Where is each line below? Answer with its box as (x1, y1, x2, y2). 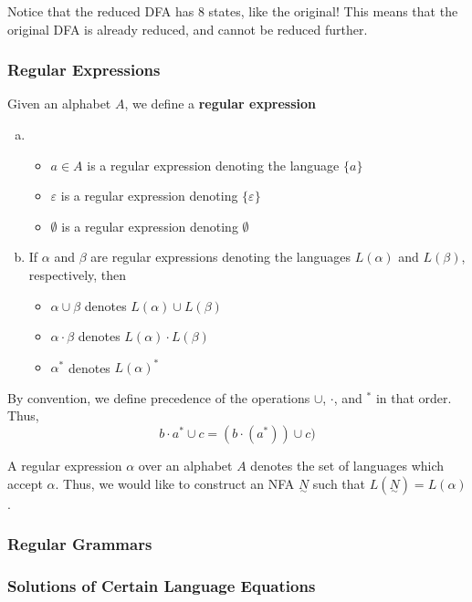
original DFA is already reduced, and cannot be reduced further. (7, 19, 368, 38)
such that (312, 473, 366, 493)
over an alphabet (138, 456, 233, 475)
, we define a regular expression (124, 94, 317, 113)
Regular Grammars (7, 533, 152, 555)
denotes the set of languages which (250, 456, 445, 475)
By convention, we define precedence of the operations (7, 388, 310, 407)
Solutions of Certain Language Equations (7, 574, 316, 597)
